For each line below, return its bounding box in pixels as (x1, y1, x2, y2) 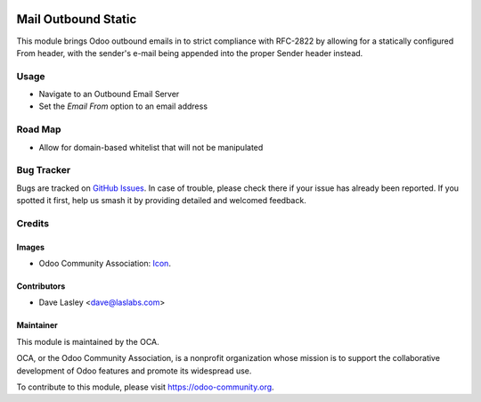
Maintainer (16, 320, 58, 331)
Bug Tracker (16, 164, 71, 176)
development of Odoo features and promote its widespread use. (16, 365, 252, 376)
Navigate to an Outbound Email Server (38, 89, 180, 100)
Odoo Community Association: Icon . (38, 258, 171, 269)
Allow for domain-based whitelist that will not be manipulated (38, 142, 264, 152)
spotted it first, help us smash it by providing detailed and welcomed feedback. (16, 195, 306, 206)
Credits (16, 217, 49, 229)
